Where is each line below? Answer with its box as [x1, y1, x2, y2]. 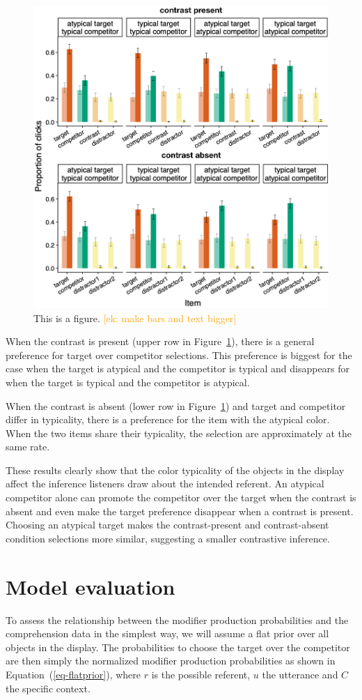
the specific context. [6, 680, 90, 695]
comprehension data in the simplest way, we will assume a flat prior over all [6, 626, 329, 641]
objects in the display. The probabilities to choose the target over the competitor [6, 639, 350, 654]
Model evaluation [6, 572, 175, 600]
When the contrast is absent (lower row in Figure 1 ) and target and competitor [6, 398, 346, 413]
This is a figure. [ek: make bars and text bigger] [33, 310, 237, 325]
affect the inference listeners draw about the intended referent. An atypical [6, 476, 324, 491]
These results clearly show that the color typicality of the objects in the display [6, 462, 345, 477]
